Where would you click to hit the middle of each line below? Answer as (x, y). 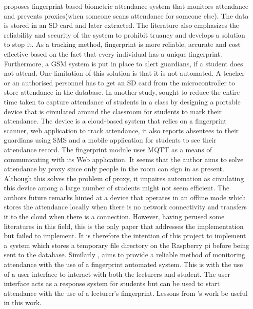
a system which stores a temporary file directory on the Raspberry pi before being (127, 245)
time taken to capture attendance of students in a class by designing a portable (122, 101)
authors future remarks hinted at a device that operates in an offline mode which (125, 197)
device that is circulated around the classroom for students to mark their (113, 111)
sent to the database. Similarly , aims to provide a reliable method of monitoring (125, 255)
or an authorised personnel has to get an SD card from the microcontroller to (120, 82)
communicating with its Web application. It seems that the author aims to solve (124, 159)
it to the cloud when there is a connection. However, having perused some (114, 216)
